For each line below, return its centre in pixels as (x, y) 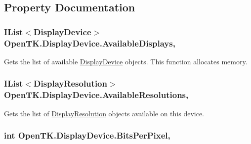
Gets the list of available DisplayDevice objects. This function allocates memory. (126, 61)
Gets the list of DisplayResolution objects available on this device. (104, 113)
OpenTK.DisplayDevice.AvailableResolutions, (96, 95)
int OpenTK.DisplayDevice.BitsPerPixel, (87, 135)
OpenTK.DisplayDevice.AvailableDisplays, (90, 43)
